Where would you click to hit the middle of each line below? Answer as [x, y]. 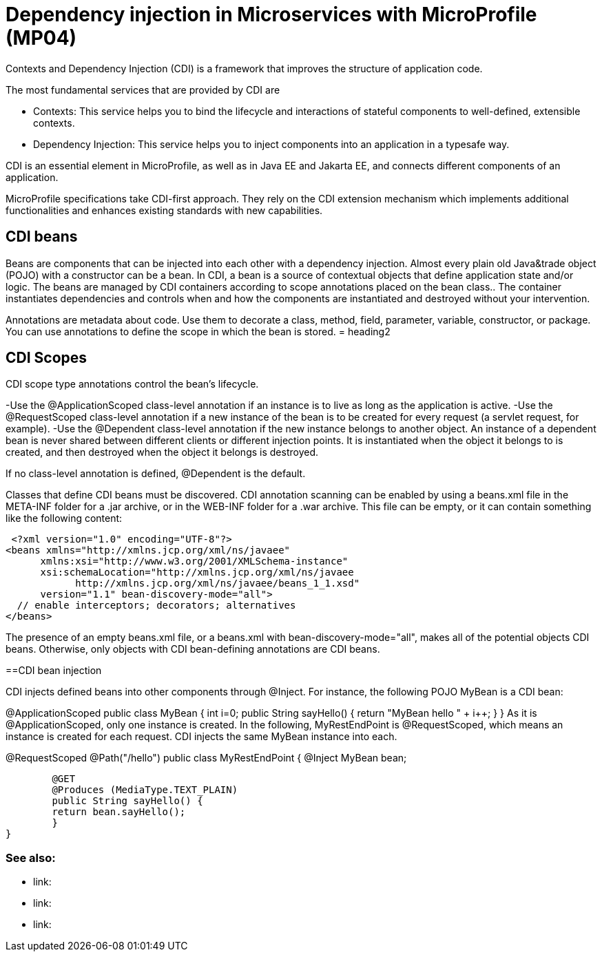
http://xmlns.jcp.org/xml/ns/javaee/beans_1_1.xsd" [218, 583]
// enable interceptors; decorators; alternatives [156, 606]
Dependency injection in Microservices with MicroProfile [271, 14]
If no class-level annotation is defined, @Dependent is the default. [156, 474]
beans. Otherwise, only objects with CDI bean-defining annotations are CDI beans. [193, 649]
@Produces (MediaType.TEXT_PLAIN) [145, 790]
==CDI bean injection [54, 671]
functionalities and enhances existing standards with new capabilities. [164, 210]
